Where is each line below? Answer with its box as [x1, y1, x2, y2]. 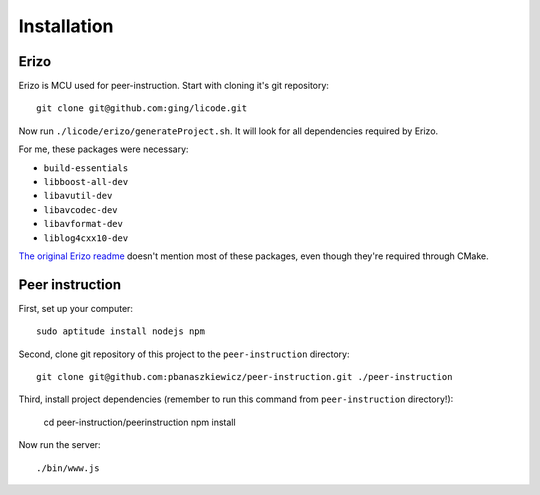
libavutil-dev [43, 190, 113, 202]
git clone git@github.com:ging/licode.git [36, 103, 248, 114]
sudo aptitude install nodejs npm [36, 326, 205, 337]
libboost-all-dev [43, 176, 129, 188]
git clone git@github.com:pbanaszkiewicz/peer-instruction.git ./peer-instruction [36, 371, 453, 383]
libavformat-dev [43, 218, 124, 230]
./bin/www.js [36, 462, 100, 474]
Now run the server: [18, 439, 101, 451]
